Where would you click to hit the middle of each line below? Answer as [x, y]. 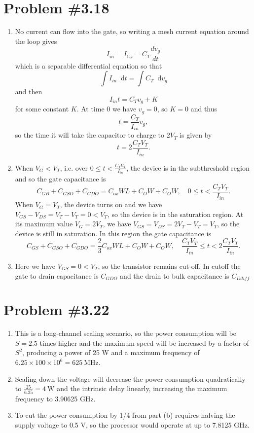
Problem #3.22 [56, 309]
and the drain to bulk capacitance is [175, 275]
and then [29, 91]
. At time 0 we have [107, 109]
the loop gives [36, 41]
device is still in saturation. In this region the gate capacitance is [113, 233]
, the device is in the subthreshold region [188, 167]
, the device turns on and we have [111, 204]
